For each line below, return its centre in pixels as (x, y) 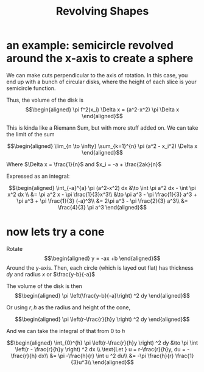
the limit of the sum (30, 134)
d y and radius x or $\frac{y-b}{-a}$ (51, 274)
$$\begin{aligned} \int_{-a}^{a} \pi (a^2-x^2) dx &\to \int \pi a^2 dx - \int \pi (102, 188)
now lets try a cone (55, 232)
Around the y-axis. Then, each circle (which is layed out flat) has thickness (100, 268)
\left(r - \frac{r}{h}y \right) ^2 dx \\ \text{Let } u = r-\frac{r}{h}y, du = (100, 349)
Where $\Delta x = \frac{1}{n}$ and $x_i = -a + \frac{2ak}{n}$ (84, 164)
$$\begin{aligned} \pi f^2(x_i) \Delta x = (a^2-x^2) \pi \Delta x (102, 109)
